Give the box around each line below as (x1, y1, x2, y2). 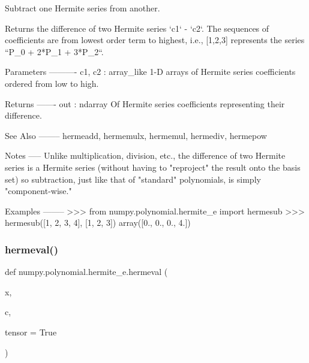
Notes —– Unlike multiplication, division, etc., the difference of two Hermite (5, 149, 286, 162)
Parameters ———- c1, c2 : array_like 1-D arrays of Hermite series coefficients (5, 65, 296, 78)
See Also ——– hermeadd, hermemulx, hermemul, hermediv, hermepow (5, 129, 267, 141)
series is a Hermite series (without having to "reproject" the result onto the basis (5, 161, 301, 173)
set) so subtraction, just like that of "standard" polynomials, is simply (5, 173, 261, 185)
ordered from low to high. (5, 77, 99, 89)
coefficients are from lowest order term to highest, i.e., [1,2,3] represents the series (5, 34, 305, 46)
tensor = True (5, 325, 57, 338)
